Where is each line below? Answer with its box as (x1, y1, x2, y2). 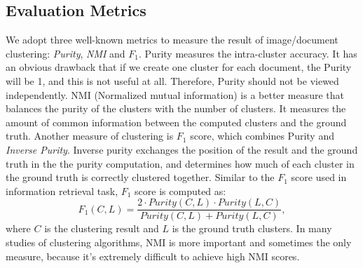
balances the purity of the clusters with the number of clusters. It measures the (6, 101, 346, 116)
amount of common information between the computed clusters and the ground (6, 114, 347, 129)
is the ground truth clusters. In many (172, 221, 332, 236)
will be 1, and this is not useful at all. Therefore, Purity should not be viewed (6, 73, 339, 88)
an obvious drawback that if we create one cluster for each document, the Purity (6, 60, 352, 74)
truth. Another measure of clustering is (6, 128, 174, 143)
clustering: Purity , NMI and (6, 46, 125, 60)
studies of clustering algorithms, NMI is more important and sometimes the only (6, 234, 352, 249)
